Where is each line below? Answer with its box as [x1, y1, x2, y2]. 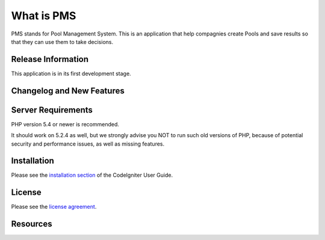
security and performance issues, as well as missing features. [11, 140, 165, 147]
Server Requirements [11, 105, 93, 115]
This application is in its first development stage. [11, 70, 132, 77]
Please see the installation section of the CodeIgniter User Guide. [11, 171, 173, 179]
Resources [11, 219, 52, 229]
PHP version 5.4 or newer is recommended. [11, 120, 120, 128]
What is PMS [11, 9, 76, 22]
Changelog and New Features [11, 85, 125, 96]
